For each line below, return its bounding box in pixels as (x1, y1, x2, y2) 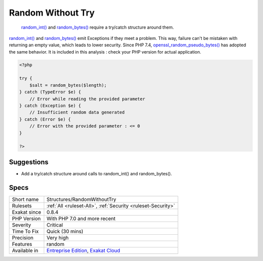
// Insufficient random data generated (29, 110, 125, 115)
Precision (12, 234, 34, 241)
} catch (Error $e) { (19, 116, 71, 122)
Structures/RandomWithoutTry (46, 196, 116, 203)
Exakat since (12, 208, 41, 215)
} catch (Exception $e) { (19, 103, 81, 109)
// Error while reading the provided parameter (29, 96, 146, 102)
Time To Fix (12, 228, 39, 235)
